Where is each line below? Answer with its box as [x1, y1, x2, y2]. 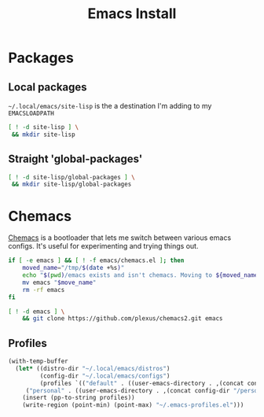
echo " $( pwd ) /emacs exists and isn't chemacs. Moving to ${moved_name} [22, 271, 262, 279]
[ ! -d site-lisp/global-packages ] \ [8, 173, 135, 181]
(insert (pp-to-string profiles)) [22, 394, 135, 402]
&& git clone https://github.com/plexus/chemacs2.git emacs [22, 315, 223, 323]
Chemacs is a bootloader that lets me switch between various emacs [8, 233, 232, 242]
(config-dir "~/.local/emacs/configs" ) [39, 371, 170, 380]
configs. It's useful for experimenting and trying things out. [8, 242, 199, 251]
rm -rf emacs [22, 286, 65, 293]
